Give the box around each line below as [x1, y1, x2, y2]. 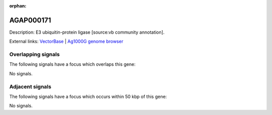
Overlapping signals [9, 51, 60, 58]
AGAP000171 [9, 16, 51, 25]
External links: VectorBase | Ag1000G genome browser [9, 38, 123, 45]
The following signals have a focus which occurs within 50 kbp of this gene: [9, 93, 167, 99]
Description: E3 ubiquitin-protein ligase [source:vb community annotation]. [9, 29, 165, 35]
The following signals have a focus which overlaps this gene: [9, 61, 136, 67]
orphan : [9, 3, 27, 9]
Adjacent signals [9, 83, 51, 90]
